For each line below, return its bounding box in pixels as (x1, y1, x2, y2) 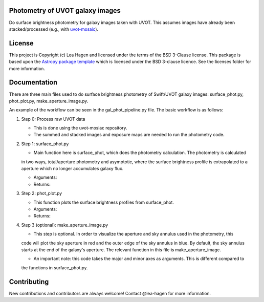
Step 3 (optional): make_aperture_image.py (21, 222, 109, 228)
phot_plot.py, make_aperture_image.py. (9, 98, 88, 104)
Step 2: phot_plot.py (21, 191, 62, 196)
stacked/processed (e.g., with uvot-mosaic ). (9, 26, 99, 32)
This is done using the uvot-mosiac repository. (33, 125, 127, 131)
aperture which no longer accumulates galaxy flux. (21, 166, 124, 172)
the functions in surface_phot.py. (21, 264, 88, 271)
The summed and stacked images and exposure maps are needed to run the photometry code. (33, 132, 225, 138)
